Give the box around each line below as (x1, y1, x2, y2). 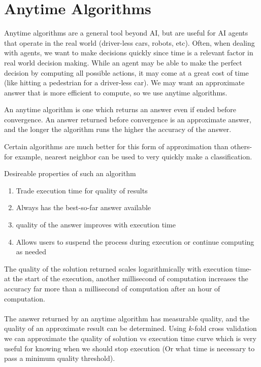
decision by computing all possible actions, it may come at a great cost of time (4, 67, 249, 78)
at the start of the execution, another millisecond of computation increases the (4, 273, 248, 284)
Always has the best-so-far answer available (16, 202, 151, 213)
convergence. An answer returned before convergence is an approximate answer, (4, 114, 252, 124)
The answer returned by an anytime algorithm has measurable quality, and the (4, 313, 250, 323)
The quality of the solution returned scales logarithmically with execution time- (4, 263, 252, 274)
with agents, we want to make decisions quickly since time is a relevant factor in (4, 47, 253, 58)
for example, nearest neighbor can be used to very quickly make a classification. (4, 151, 252, 161)
